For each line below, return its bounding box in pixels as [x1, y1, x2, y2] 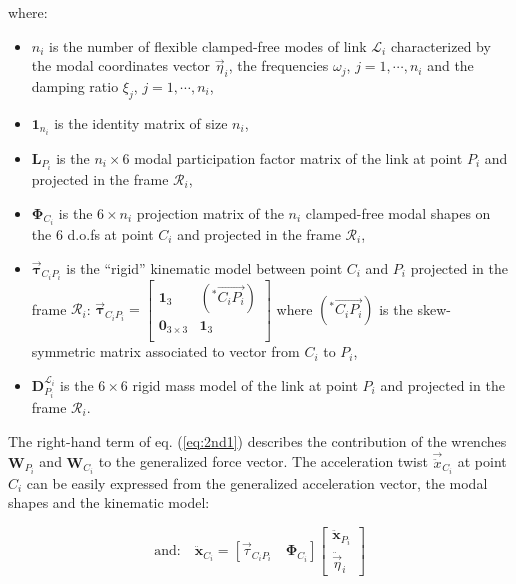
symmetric [31, 341, 96, 362]
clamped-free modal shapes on [305, 202, 491, 223]
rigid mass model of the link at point [132, 374, 358, 395]
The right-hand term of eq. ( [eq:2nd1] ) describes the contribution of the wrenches [8, 430, 507, 451]
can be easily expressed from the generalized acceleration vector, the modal [26, 472, 488, 493]
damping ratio [31, 75, 119, 96]
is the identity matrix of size [54, 112, 228, 133]
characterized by [390, 35, 491, 56]
